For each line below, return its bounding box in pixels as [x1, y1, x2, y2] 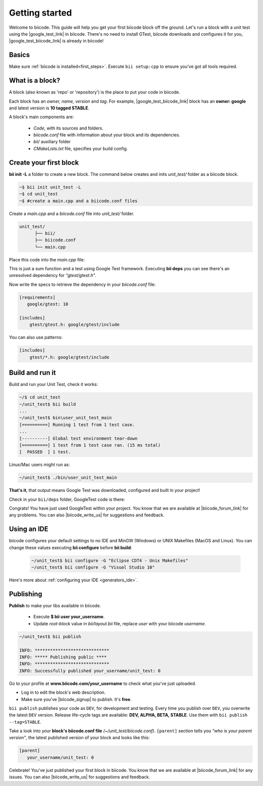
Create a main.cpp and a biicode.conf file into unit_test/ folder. [9, 211, 134, 216]
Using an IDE [9, 525, 49, 533]
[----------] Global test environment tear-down [19, 435, 138, 441]
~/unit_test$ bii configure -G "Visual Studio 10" [31, 565, 155, 570]
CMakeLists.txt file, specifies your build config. [33, 146, 128, 151]
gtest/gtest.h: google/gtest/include [29, 322, 120, 327]
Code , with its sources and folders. [33, 125, 104, 131]
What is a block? [9, 76, 60, 85]
